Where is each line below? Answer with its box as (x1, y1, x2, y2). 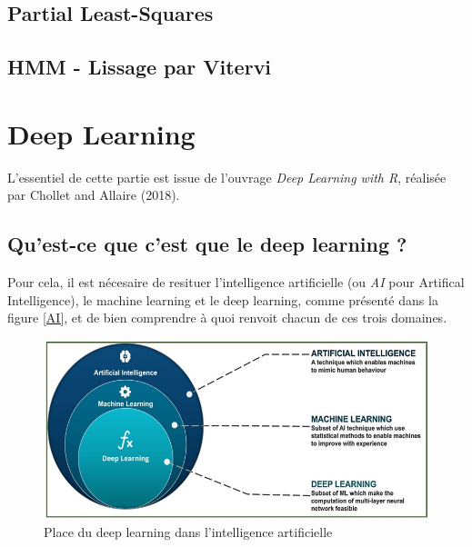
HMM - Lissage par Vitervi (7, 53, 272, 81)
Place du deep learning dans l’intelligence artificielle (44, 522, 333, 541)
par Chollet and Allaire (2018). (7, 185, 180, 204)
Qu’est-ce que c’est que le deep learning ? (7, 230, 407, 258)
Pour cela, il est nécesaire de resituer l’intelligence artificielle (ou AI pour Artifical (7, 273, 465, 292)
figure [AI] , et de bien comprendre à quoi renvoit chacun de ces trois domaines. (7, 308, 447, 327)
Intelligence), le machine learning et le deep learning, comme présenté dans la (7, 290, 438, 309)
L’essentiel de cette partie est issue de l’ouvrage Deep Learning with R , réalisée (7, 167, 447, 186)
